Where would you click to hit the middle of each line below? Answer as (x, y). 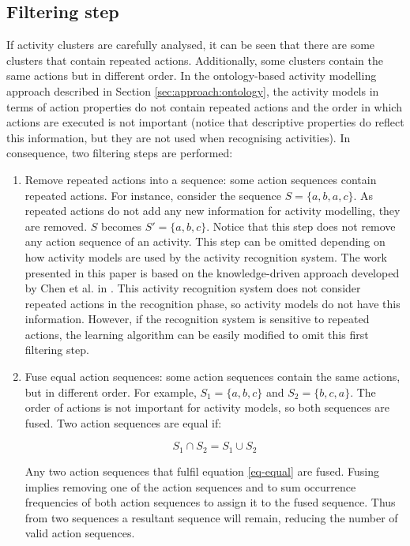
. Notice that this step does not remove (301, 226)
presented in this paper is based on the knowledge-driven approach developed (212, 272)
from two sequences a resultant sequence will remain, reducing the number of (211, 517)
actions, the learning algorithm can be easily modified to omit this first (197, 334)
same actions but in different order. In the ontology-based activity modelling (192, 75)
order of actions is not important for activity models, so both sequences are (207, 407)
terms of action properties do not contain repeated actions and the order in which (204, 106)
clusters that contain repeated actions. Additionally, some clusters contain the (195, 60)
